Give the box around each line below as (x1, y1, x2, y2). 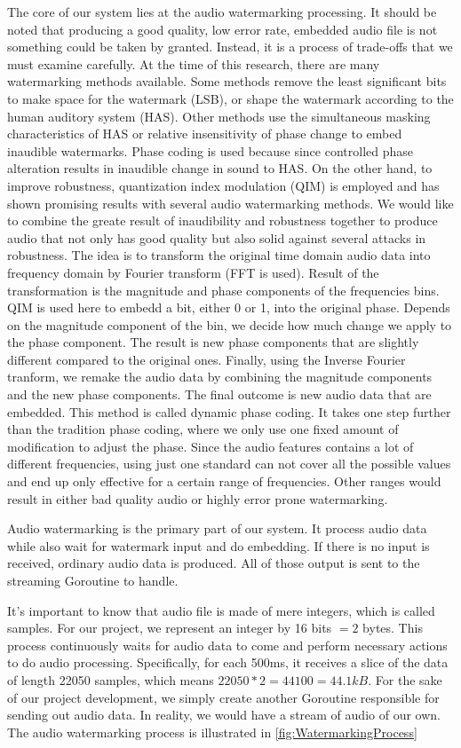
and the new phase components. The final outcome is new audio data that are (7, 385, 432, 404)
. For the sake (368, 670, 442, 689)
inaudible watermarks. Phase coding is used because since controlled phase (7, 141, 414, 160)
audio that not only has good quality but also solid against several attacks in (7, 228, 426, 247)
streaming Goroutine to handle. (7, 571, 179, 589)
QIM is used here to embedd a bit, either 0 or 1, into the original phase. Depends (7, 298, 450, 317)
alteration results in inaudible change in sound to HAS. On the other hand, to (7, 159, 433, 177)
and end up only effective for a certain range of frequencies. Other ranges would (7, 472, 441, 491)
